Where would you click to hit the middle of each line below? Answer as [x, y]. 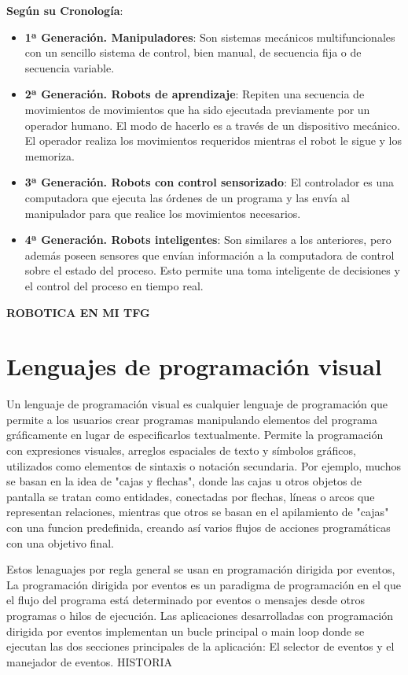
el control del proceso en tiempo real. [114, 285]
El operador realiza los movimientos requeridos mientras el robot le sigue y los [213, 140]
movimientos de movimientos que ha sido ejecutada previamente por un [197, 109]
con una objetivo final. [60, 542]
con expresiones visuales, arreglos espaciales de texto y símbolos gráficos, [181, 450]
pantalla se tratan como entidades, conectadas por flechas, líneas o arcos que [191, 496]
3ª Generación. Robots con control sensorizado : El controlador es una [210, 182]
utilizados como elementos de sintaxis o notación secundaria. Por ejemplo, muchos [204, 465]
